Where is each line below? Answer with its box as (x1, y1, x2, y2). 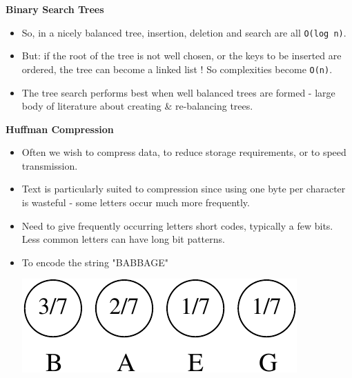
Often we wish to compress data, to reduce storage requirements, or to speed (21, 145, 346, 159)
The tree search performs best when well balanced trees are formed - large (21, 85, 335, 99)
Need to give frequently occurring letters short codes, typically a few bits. (21, 218, 333, 232)
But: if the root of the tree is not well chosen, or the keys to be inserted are (21, 48, 342, 63)
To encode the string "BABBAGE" (21, 255, 168, 269)
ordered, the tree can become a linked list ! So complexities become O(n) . (21, 61, 333, 76)
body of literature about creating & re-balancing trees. (21, 99, 253, 113)
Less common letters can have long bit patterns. (21, 232, 225, 246)
